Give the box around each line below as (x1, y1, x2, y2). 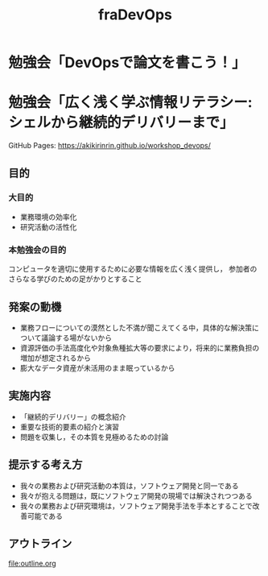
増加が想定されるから (19, 353, 91, 363)
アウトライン (8, 537, 72, 550)
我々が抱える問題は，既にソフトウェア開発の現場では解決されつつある (19, 491, 254, 500)
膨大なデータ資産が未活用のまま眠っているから (19, 363, 175, 372)
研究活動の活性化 (19, 222, 77, 231)
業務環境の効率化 (19, 212, 77, 222)
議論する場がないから (41, 333, 113, 342)
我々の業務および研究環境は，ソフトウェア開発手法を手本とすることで (19, 501, 253, 511)
